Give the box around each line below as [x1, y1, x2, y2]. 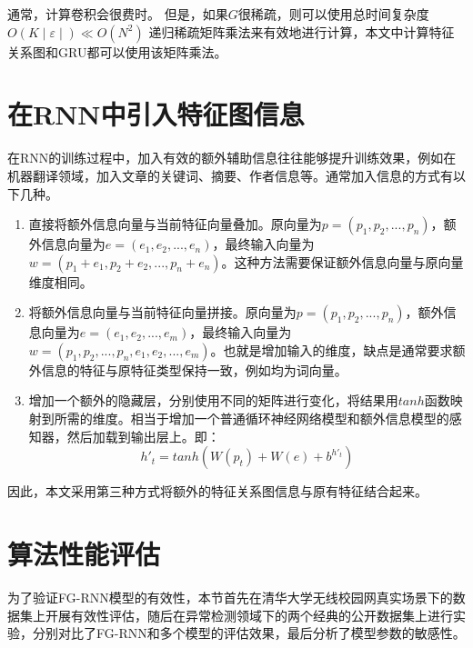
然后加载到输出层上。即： [66, 426, 220, 445]
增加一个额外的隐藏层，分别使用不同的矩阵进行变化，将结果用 [28, 391, 398, 410]
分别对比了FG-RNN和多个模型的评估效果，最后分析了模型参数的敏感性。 [32, 623, 466, 643]
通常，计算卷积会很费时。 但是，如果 [7, 5, 228, 23]
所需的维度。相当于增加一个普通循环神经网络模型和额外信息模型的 [54, 409, 449, 428]
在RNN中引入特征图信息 [7, 95, 305, 133]
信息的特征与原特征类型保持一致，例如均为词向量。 [41, 360, 347, 379]
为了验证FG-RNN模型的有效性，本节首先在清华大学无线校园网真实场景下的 [7, 587, 453, 606]
